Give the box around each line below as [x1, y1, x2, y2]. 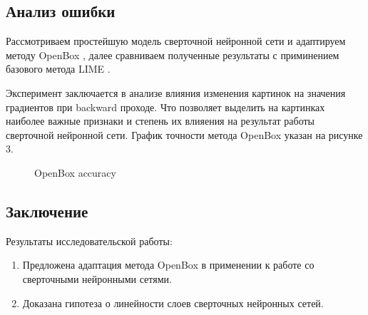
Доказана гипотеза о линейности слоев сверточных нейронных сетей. [22, 295, 324, 310]
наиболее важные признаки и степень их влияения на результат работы [6, 113, 315, 128]
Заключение [6, 200, 88, 222]
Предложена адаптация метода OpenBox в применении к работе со [22, 257, 315, 272]
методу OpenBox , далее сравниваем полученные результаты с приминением [6, 47, 339, 62]
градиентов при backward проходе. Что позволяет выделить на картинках [6, 99, 325, 114]
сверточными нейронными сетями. [22, 271, 172, 286]
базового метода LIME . [6, 61, 111, 76]
